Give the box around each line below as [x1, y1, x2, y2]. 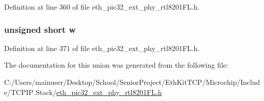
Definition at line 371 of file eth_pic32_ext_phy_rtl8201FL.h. [4, 42, 200, 53]
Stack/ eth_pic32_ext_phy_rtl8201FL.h [36, 86, 162, 97]
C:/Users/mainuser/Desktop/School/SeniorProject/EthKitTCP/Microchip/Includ [4, 77, 260, 87]
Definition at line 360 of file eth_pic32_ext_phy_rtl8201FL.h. [4, 2, 200, 12]
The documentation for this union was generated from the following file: [4, 60, 228, 70]
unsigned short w [4, 23, 76, 35]
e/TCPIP [4, 86, 34, 97]
